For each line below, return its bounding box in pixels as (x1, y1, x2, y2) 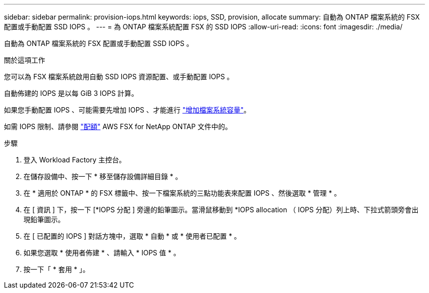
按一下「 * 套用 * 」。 (24, 265, 90, 273)
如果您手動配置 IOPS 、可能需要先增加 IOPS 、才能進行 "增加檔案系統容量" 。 (4, 106, 251, 114)
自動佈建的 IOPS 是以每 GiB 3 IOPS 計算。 (4, 89, 139, 97)
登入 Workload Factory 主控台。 (24, 156, 126, 164)
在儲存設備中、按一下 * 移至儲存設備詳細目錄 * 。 (24, 172, 182, 180)
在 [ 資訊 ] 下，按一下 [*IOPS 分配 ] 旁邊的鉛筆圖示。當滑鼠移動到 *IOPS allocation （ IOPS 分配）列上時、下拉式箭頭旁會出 (24, 205, 419, 214)
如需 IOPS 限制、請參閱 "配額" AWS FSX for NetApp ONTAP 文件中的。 (4, 122, 232, 131)
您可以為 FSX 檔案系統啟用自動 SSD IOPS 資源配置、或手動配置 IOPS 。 (4, 72, 234, 81)
